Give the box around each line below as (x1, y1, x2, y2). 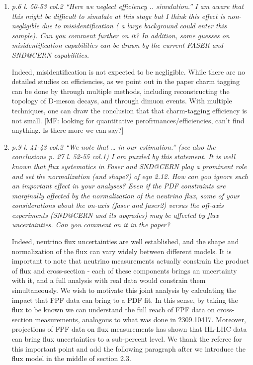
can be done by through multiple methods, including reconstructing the (11, 86, 230, 96)
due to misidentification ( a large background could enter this (41, 20, 227, 31)
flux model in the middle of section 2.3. (11, 353, 131, 364)
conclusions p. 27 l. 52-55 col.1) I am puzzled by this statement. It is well (11, 151, 235, 162)
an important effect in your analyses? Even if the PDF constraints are (11, 181, 226, 191)
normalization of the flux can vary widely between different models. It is (11, 246, 232, 256)
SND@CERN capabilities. (11, 49, 89, 60)
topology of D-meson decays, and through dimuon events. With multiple (11, 95, 232, 106)
